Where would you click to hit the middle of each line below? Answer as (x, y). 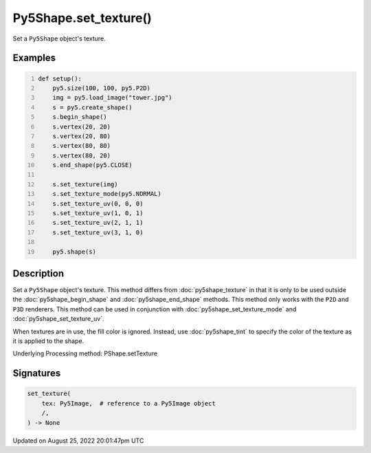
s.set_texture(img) (85, 184)
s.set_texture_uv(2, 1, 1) (98, 223)
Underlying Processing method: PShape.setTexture (85, 353)
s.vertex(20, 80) (82, 136)
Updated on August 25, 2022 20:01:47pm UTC (78, 441)
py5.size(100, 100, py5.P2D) (102, 88)
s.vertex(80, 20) (82, 155)
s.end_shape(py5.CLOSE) (93, 165)
